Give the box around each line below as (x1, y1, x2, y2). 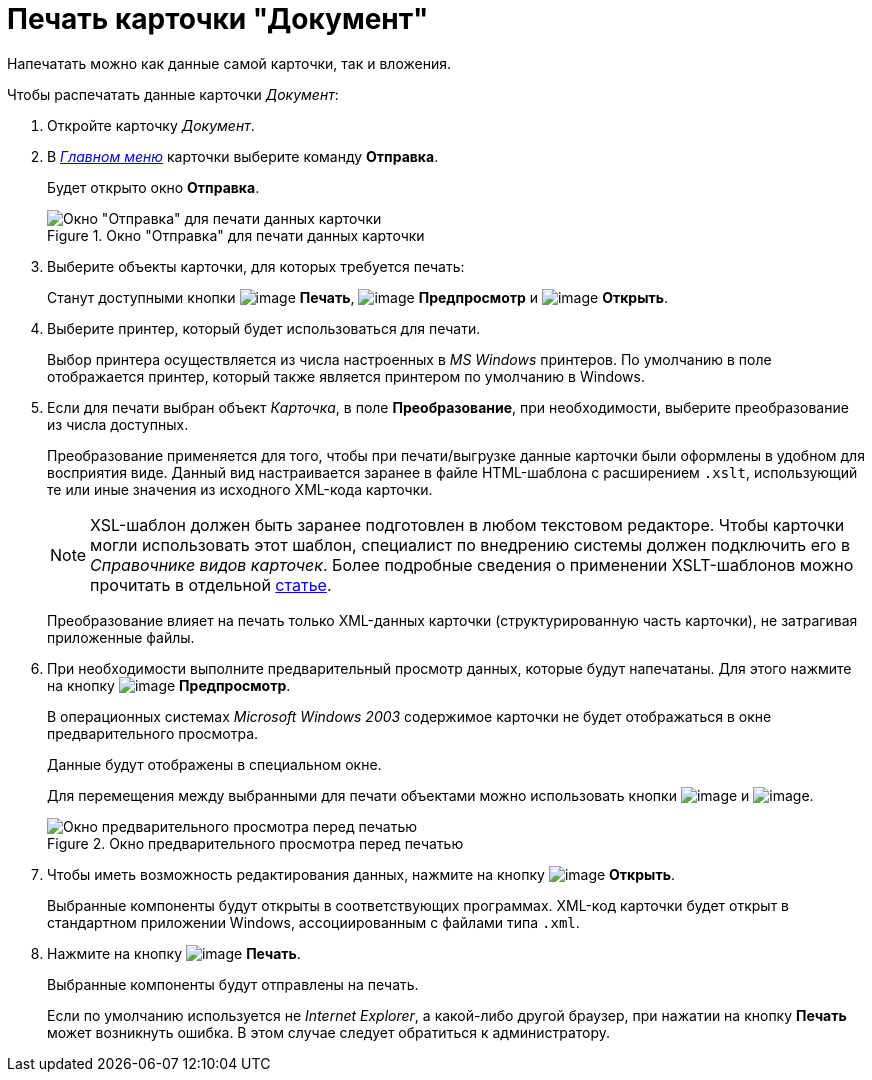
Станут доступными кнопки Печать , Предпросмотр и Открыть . (47, 288, 669, 306)
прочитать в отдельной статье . (90, 574, 332, 595)
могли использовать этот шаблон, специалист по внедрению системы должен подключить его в (90, 534, 850, 555)
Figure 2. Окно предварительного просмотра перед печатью (47, 834, 464, 852)
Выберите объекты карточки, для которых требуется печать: (47, 257, 465, 275)
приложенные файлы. (47, 628, 195, 646)
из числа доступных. (47, 415, 189, 433)
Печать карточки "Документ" (7, 2, 429, 36)
